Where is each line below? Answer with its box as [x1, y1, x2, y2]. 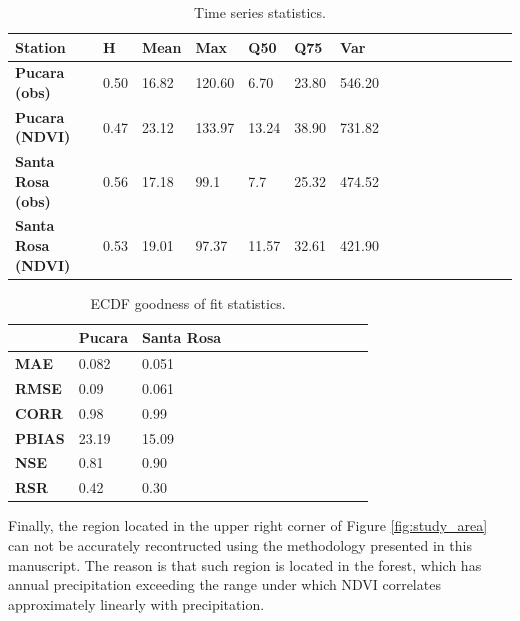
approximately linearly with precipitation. [8, 593, 265, 614]
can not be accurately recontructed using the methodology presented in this [8, 534, 472, 555]
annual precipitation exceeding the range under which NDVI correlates [8, 574, 441, 595]
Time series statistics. [194, 2, 326, 22]
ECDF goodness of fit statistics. [90, 292, 286, 313]
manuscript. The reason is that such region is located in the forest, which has [8, 554, 482, 575]
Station [15, 36, 66, 57]
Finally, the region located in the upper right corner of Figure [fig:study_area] [8, 515, 488, 536]
